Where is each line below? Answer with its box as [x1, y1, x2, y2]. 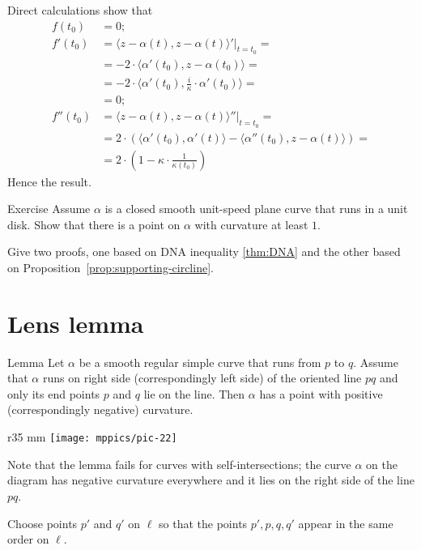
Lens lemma [7, 306, 144, 339]
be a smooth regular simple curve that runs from [79, 353, 321, 370]
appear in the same [298, 514, 393, 531]
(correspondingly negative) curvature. [7, 401, 193, 418]
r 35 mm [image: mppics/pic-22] [7, 428, 177, 446]
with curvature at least [194, 215, 308, 232]
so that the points [159, 514, 248, 531]
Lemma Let [7, 353, 65, 370]
